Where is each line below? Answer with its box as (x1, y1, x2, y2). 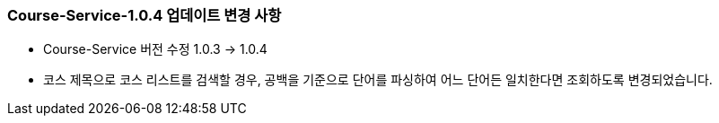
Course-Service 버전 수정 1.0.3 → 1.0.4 (43, 41, 267, 57)
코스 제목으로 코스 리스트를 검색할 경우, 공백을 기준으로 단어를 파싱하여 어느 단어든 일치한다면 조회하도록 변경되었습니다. (43, 72, 713, 88)
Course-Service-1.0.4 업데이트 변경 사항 (7, 6, 282, 24)
